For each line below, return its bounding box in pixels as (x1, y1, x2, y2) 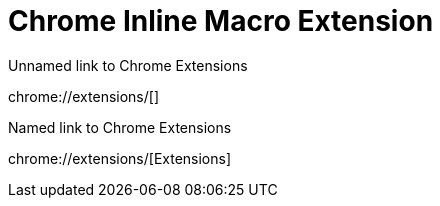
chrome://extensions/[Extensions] (8, 149, 232, 167)
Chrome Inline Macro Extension (8, 4, 434, 38)
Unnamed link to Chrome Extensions (8, 56, 248, 74)
